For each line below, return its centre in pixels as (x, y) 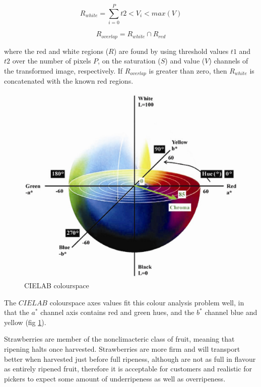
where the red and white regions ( (56, 51)
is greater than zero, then (188, 70)
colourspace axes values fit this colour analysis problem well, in (147, 302)
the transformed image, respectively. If (63, 70)
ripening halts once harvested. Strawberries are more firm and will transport (122, 349)
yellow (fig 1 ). (25, 322)
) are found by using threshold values (171, 51)
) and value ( (185, 61)
